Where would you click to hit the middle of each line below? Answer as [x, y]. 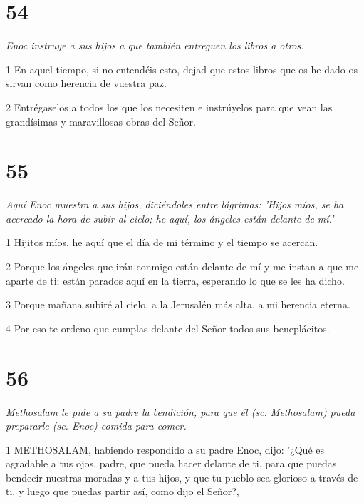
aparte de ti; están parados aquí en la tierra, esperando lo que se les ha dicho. [175, 280]
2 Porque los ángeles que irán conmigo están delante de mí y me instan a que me [182, 266]
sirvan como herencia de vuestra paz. [86, 83]
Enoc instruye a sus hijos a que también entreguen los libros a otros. [155, 45]
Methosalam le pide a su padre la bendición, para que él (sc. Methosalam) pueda [181, 411]
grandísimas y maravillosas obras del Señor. [101, 121]
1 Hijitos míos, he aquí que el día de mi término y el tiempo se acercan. [162, 242]
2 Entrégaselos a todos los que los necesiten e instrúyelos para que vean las [169, 107]
